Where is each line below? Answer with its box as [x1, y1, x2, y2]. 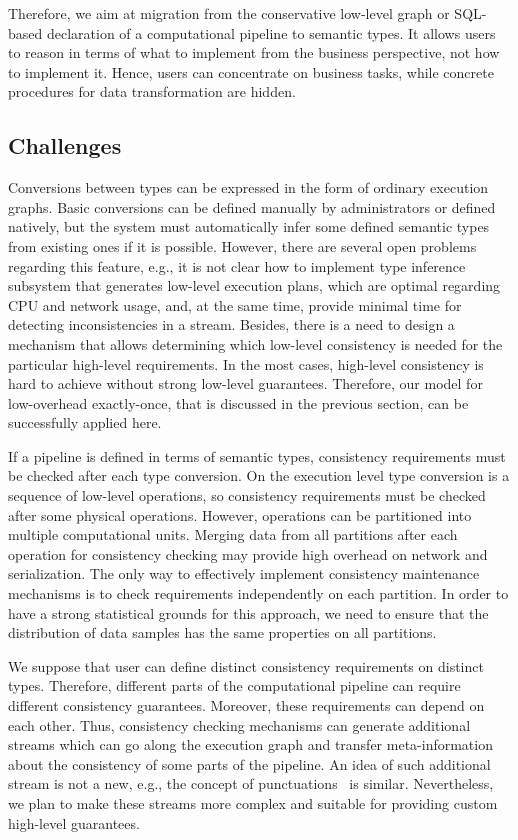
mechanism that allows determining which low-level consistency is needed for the [8, 333, 503, 354]
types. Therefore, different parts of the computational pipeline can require [8, 675, 461, 696]
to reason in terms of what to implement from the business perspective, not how [8, 42, 500, 63]
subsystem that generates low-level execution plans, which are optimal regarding [8, 275, 501, 296]
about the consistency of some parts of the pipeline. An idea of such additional [8, 753, 491, 774]
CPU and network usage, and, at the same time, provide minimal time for [8, 294, 462, 315]
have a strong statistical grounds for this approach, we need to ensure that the [8, 602, 489, 623]
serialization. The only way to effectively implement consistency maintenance [8, 563, 480, 584]
